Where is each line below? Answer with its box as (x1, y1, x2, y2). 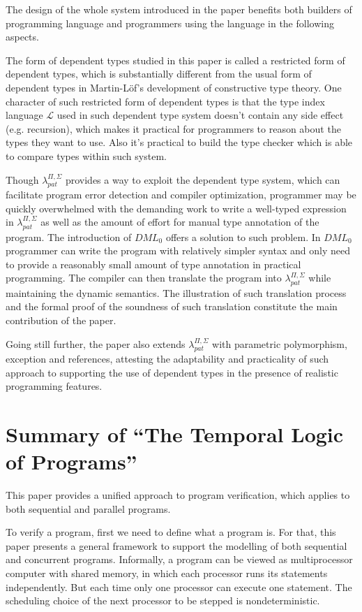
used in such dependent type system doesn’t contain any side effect (56, 108, 344, 122)
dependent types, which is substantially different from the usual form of (6, 66, 312, 81)
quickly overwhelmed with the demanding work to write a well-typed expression (6, 201, 347, 215)
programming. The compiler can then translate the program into (6, 270, 282, 285)
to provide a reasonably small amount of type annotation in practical (6, 256, 301, 271)
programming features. (6, 379, 103, 393)
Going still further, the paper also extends (6, 336, 186, 351)
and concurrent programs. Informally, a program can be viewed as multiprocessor (6, 552, 353, 567)
